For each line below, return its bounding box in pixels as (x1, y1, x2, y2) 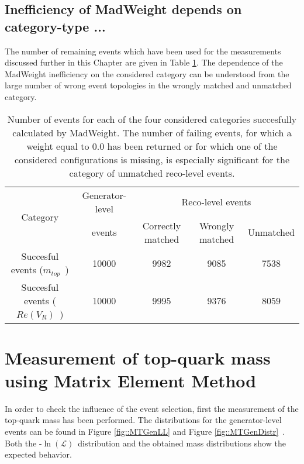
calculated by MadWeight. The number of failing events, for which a (12, 125, 292, 139)
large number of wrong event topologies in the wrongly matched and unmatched (5, 79, 292, 91)
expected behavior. (5, 448, 72, 460)
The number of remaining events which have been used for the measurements (5, 44, 281, 57)
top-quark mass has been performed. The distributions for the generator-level (5, 414, 282, 426)
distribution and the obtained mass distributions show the (78, 436, 286, 449)
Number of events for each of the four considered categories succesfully (7, 112, 297, 126)
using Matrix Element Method (5, 368, 257, 392)
